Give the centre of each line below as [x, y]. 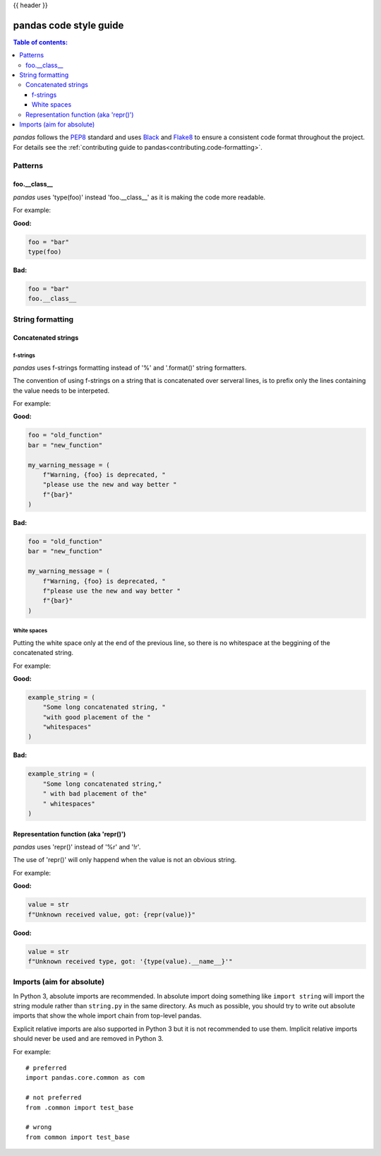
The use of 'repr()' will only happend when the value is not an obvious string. [125, 860]
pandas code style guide [68, 25]
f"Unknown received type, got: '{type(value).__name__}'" [130, 961]
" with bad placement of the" [95, 794]
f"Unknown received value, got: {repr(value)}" [111, 914]
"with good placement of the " [97, 717]
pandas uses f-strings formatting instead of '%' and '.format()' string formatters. [130, 367]
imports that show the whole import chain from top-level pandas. [107, 1016]
